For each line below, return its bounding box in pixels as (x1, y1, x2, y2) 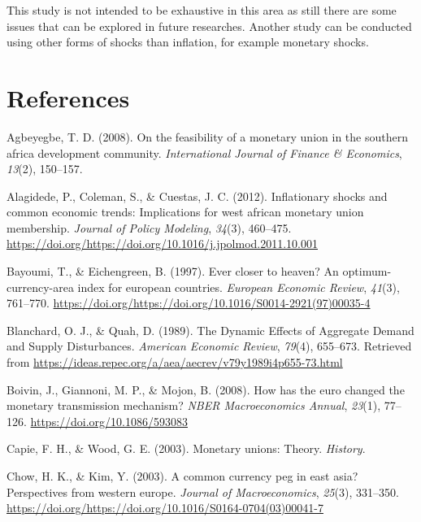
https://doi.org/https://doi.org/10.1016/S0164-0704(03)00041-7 (7, 499, 323, 516)
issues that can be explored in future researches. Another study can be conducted (7, 17, 412, 34)
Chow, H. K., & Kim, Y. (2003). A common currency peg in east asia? (7, 468, 358, 484)
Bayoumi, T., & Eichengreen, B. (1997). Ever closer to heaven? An (7, 263, 339, 280)
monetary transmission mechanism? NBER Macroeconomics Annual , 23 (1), (7, 397, 381, 414)
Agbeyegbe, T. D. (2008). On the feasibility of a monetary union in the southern (7, 128, 408, 145)
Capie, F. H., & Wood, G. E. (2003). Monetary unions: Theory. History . (7, 440, 366, 457)
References (7, 80, 130, 114)
